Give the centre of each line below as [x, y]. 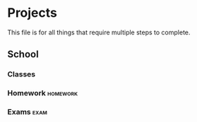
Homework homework [43, 93]
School [23, 54]
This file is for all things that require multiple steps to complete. [99, 32]
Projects [32, 13]
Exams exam [28, 112]
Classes [22, 74]
